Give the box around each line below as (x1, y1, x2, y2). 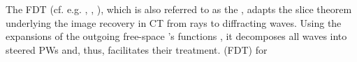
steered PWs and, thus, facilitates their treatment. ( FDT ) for (6, 42, 268, 56)
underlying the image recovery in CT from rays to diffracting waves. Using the (6, 15, 342, 30)
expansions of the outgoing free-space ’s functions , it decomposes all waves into (6, 29, 347, 43)
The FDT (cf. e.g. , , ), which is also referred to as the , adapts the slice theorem (6, 2, 352, 16)
